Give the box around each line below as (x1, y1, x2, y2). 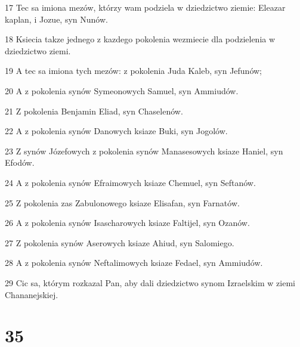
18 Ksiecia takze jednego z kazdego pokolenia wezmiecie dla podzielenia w (5, 33, 276, 45)
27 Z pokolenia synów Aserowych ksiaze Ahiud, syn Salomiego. (5, 236, 234, 249)
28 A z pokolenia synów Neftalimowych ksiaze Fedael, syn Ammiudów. (5, 256, 263, 269)
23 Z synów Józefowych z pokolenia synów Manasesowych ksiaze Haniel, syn (5, 144, 283, 157)
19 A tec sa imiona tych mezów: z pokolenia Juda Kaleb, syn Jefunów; (5, 64, 262, 77)
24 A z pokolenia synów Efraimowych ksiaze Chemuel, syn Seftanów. (5, 176, 256, 188)
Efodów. (5, 156, 35, 169)
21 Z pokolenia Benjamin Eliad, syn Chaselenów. (5, 104, 183, 117)
